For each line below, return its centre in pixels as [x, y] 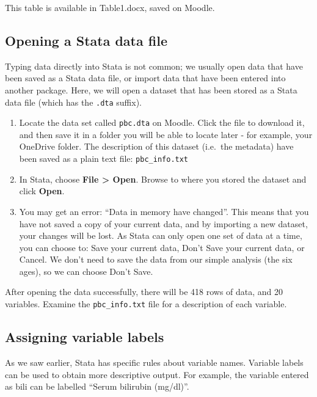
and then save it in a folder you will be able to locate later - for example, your [166, 134]
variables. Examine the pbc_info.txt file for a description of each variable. [146, 304]
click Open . [42, 191]
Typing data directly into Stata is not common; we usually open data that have [154, 66]
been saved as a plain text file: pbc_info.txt [104, 158]
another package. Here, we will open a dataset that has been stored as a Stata [151, 89]
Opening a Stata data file [86, 40]
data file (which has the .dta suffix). [74, 102]
